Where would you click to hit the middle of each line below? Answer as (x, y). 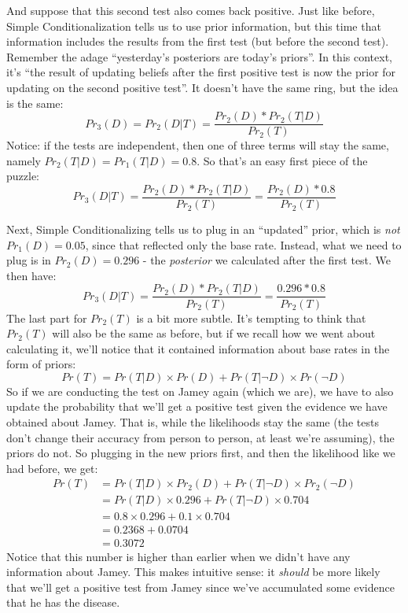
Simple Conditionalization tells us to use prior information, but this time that (194, 26)
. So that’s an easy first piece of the (282, 160)
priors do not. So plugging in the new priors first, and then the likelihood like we (201, 453)
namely (24, 160)
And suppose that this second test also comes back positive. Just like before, (191, 10)
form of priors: (41, 364)
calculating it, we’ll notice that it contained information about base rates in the (198, 348)
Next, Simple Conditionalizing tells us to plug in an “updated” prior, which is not (203, 229)
